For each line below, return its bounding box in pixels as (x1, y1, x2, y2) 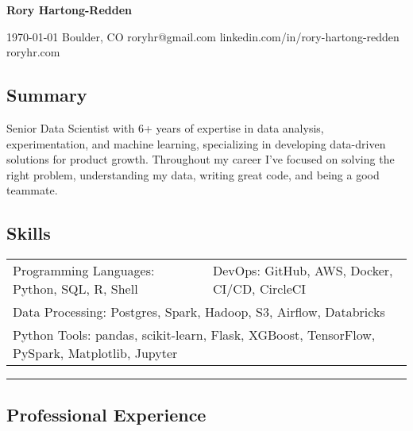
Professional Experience (6, 402, 206, 426)
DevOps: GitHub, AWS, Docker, (213, 261, 393, 280)
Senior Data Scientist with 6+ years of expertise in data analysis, (6, 119, 324, 136)
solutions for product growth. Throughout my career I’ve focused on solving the (6, 151, 395, 167)
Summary (6, 83, 87, 107)
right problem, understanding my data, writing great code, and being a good (6, 166, 380, 183)
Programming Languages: (13, 261, 155, 280)
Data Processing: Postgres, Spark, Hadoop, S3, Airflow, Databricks (13, 302, 385, 321)
